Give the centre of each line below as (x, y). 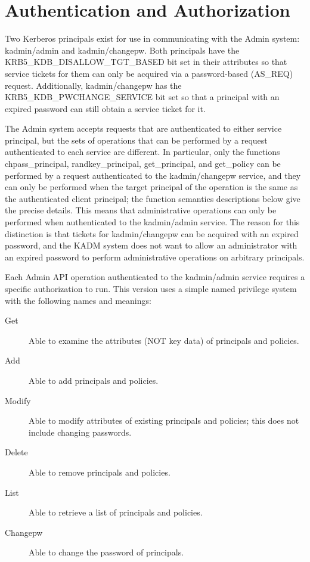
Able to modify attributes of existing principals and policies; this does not (164, 420)
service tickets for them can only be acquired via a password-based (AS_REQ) (149, 73)
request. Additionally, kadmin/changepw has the (93, 85)
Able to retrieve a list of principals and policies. (116, 512)
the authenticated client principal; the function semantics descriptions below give (153, 198)
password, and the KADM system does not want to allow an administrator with (151, 245)
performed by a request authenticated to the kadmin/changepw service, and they (153, 175)
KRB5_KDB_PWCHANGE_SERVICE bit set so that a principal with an (142, 97)
